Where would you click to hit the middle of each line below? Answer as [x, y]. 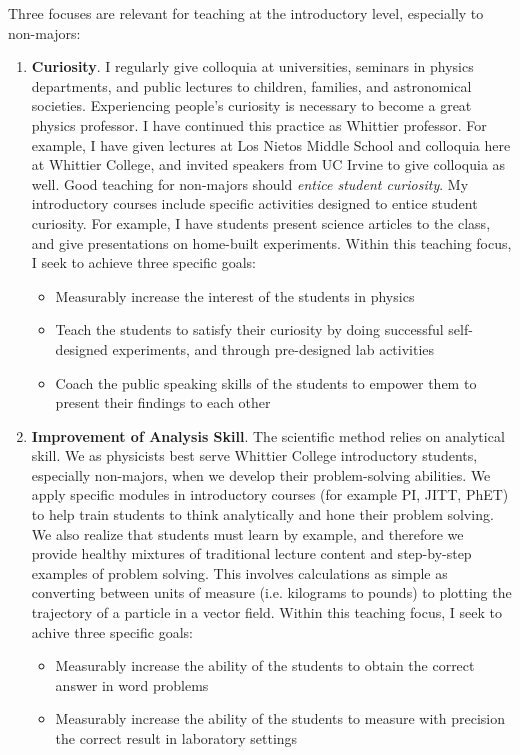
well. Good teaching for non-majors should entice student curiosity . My [250, 183]
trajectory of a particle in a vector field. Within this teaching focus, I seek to [266, 612]
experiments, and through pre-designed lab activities [273, 348]
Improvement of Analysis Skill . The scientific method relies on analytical [268, 435]
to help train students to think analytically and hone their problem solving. [262, 514]
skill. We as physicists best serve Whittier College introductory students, [254, 455]
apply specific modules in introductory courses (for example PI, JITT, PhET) [270, 494]
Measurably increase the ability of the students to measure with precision [280, 718]
